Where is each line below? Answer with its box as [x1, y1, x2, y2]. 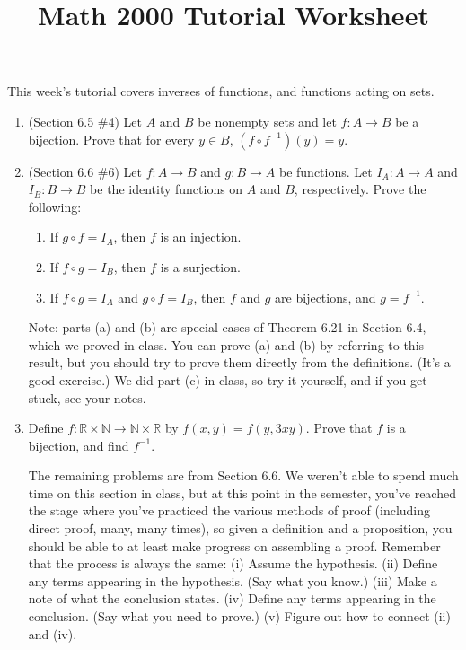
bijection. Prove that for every [28, 129, 195, 148]
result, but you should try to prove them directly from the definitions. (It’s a [28, 353, 451, 372]
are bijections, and [275, 287, 376, 306]
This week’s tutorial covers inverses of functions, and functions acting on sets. [7, 82, 435, 101]
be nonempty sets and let [198, 111, 337, 130]
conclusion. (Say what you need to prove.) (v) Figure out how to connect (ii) [28, 607, 451, 626]
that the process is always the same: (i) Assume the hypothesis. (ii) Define [28, 554, 438, 573]
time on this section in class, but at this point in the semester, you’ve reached [28, 483, 456, 502]
